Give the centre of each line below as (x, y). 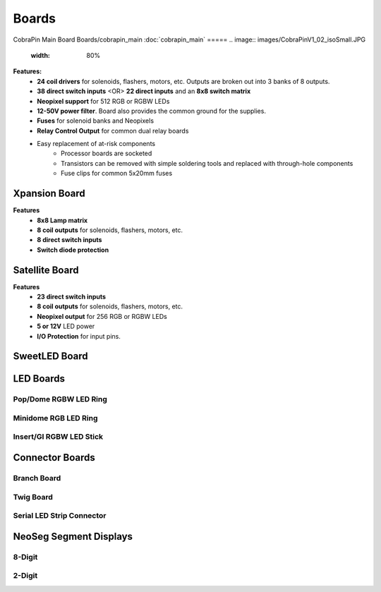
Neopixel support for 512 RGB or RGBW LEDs (103, 101)
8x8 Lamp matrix (62, 220)
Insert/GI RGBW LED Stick (58, 437)
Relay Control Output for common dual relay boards (113, 131)
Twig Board (33, 497)
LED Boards (39, 379)
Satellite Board (46, 270)
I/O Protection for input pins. (79, 336)
